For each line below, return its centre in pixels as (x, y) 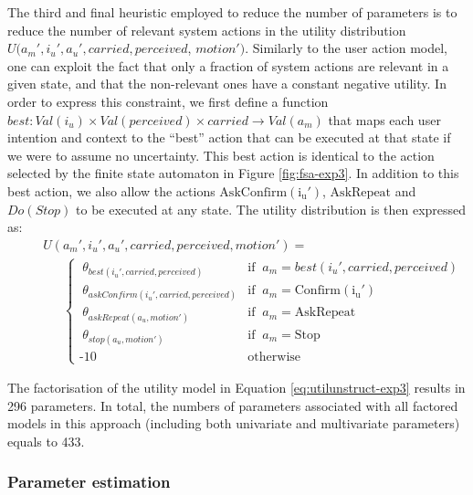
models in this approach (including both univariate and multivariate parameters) (234, 423)
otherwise (274, 357)
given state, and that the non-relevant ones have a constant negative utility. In (227, 84)
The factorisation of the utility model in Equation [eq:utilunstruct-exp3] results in (236, 388)
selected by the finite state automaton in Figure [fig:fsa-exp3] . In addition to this (233, 173)
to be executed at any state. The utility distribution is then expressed (271, 209)
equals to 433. (46, 441)
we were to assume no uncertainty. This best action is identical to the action (221, 155)
